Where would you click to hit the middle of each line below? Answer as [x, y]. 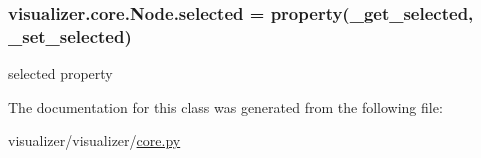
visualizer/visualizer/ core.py [94, 140]
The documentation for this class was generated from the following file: [225, 106]
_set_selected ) [70, 35]
